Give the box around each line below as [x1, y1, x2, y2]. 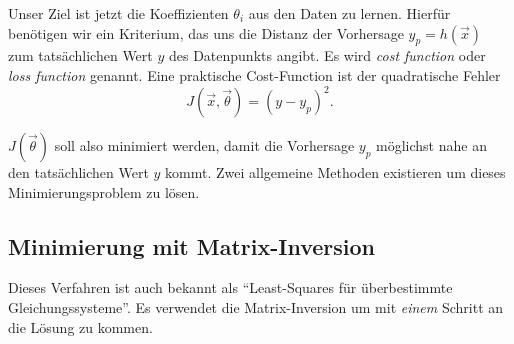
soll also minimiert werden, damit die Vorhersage [54, 135, 355, 156]
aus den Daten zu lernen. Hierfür [248, 3, 451, 23]
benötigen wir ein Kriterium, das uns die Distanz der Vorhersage [8, 22, 404, 43]
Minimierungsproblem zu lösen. [8, 181, 200, 202]
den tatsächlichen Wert [8, 162, 149, 183]
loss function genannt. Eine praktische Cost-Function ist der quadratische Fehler [8, 64, 501, 85]
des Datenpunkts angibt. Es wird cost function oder [168, 45, 486, 66]
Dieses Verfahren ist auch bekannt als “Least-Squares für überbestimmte [8, 277, 453, 298]
